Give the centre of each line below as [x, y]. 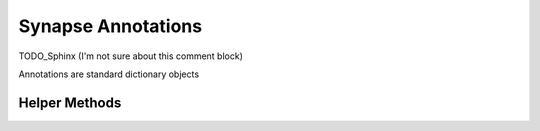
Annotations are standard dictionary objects [109, 74]
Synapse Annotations [110, 26]
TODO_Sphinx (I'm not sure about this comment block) [131, 56]
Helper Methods [70, 102]
